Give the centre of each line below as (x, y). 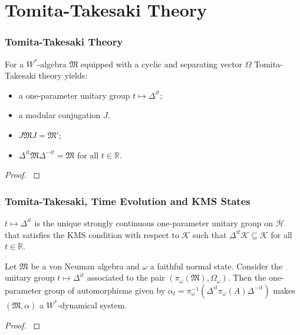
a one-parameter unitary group (74, 95)
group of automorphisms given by (105, 290)
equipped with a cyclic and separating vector (161, 64)
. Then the (247, 277)
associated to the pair (126, 277)
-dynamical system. (92, 305)
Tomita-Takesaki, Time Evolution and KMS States (128, 201)
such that (210, 234)
